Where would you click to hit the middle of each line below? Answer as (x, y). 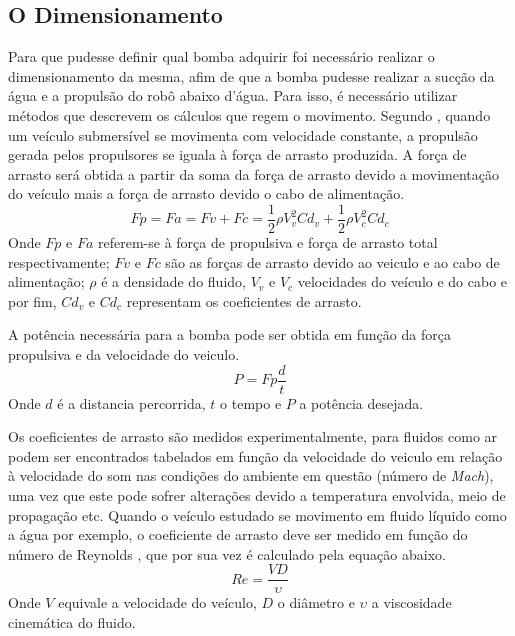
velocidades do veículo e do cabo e (402, 281)
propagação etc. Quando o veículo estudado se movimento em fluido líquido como (257, 514)
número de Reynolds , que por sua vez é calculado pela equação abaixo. (227, 553)
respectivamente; (59, 261)
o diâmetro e (316, 602)
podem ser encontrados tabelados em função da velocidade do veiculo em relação (255, 455)
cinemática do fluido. (72, 622)
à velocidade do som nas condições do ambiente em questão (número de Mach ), (251, 475)
